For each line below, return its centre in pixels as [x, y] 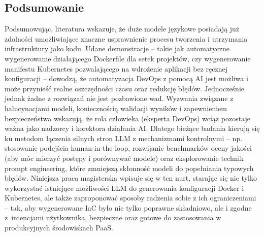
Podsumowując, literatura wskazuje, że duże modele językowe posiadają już [122, 29]
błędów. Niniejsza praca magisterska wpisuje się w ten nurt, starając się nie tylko [131, 178]
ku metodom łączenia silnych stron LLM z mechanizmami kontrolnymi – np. [124, 138]
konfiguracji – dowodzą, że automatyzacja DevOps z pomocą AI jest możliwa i [126, 78]
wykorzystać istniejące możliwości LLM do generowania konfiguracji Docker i [124, 188]
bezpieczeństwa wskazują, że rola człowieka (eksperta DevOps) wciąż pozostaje [127, 118]
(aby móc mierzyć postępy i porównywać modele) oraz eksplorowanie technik [124, 158]
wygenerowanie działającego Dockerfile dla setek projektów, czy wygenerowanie [128, 58]
